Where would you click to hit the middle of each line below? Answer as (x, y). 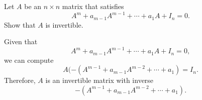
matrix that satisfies (93, 6)
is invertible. (64, 24)
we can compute (29, 60)
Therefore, (20, 80)
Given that (21, 41)
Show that (20, 24)
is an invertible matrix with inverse (99, 80)
